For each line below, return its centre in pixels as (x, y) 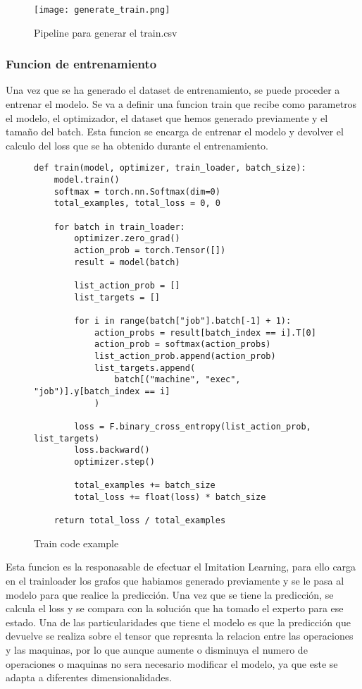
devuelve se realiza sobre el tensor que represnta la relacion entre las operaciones (180, 636)
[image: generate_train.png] (102, 10)
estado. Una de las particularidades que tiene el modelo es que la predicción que (179, 622)
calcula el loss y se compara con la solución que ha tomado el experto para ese (175, 608)
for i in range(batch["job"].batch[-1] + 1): (183, 321)
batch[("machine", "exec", (177, 380)
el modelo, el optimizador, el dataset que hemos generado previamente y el (167, 117)
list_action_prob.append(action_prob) (185, 356)
